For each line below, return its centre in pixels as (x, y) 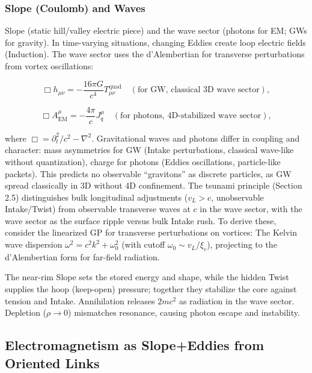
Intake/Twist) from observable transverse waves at (98, 209)
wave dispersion (34, 244)
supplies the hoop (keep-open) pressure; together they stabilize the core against (151, 289)
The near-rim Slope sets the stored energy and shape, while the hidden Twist (147, 277)
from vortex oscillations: (49, 66)
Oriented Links (52, 362)
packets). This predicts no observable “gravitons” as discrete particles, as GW (148, 173)
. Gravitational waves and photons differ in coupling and (196, 138)
